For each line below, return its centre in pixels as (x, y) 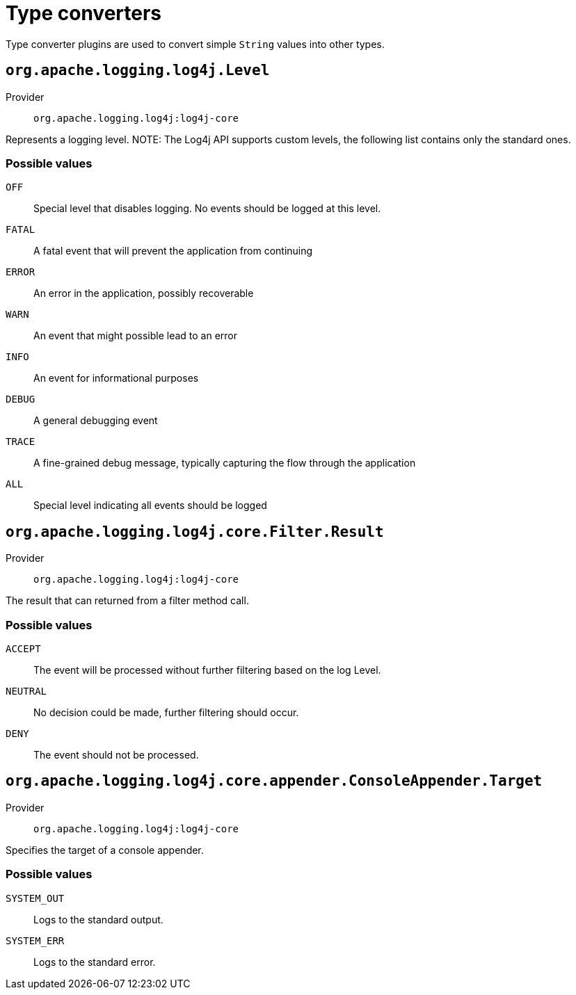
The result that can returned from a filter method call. (127, 601)
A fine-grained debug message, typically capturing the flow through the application (225, 463)
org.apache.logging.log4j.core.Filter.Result (195, 532)
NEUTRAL (26, 691)
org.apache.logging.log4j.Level (138, 71)
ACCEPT (23, 648)
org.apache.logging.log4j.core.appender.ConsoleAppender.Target (274, 781)
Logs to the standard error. (95, 962)
